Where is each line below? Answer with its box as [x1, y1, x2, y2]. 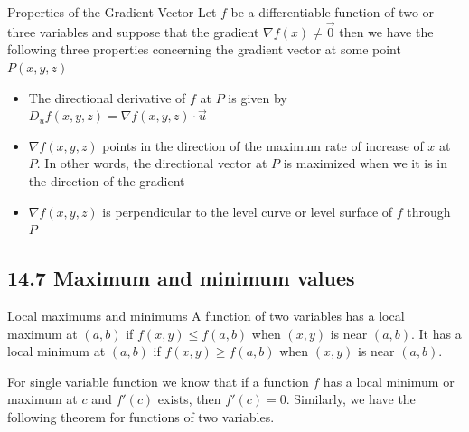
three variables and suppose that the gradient [7, 22, 259, 41]
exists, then [157, 390, 221, 409]
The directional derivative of [28, 88, 186, 107]
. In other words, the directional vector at [36, 154, 267, 173]
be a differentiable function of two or [230, 3, 435, 21]
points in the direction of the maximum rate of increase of [102, 136, 424, 155]
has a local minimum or [323, 371, 455, 390]
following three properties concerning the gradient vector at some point [7, 40, 401, 59]
